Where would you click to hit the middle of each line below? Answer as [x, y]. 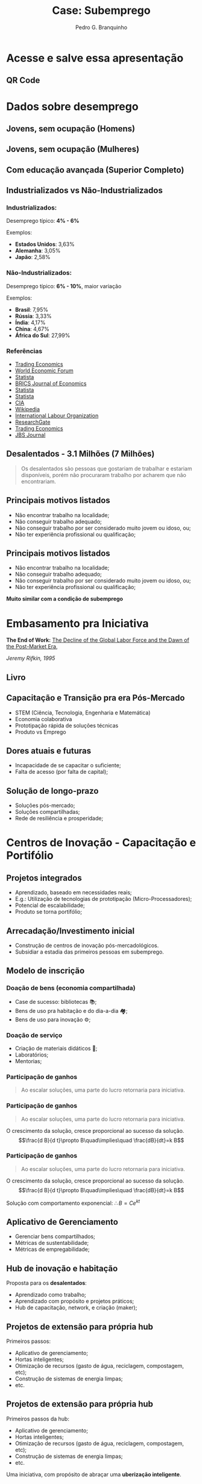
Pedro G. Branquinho [101, 27]
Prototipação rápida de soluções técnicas [67, 725]
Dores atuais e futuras [49, 750]
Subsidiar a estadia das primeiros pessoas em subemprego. [89, 952]
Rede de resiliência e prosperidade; [59, 819]
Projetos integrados [44, 878]
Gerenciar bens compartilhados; [55, 1236]
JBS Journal [30, 435]
